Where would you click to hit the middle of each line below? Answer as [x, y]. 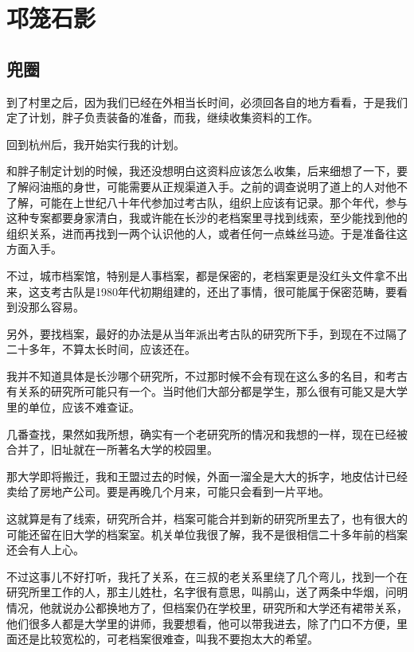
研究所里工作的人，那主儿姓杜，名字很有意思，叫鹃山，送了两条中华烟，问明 [207, 592]
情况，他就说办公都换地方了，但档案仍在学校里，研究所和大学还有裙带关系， [207, 608]
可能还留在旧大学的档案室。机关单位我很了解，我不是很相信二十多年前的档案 [207, 534]
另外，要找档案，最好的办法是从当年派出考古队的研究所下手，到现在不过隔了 [207, 333]
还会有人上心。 [45, 550]
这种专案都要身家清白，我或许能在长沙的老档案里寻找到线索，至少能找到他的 [207, 218]
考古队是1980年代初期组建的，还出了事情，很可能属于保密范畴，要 [223, 291]
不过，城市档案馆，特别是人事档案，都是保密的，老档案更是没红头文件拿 [196, 275]
